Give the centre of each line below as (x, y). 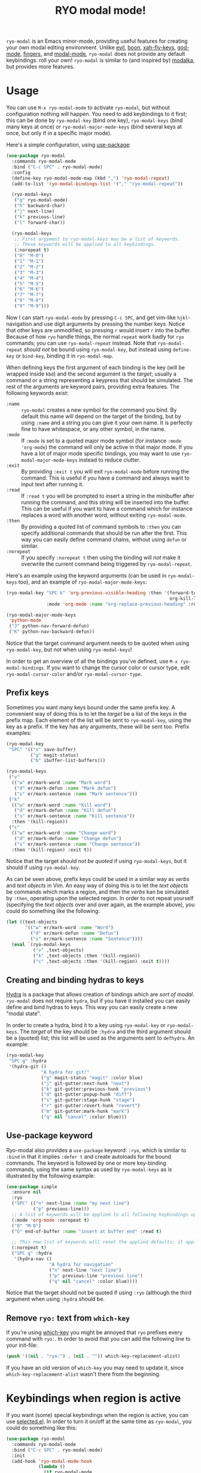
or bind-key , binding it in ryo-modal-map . (65, 356)
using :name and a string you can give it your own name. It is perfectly (107, 422)
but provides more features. (40, 67)
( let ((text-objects (32, 922)
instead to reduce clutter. (109, 460)
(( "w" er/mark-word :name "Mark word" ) (61, 783)
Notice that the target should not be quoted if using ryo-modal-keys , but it (97, 861)
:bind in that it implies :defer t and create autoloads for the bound (89, 1156)
